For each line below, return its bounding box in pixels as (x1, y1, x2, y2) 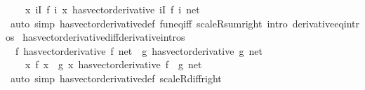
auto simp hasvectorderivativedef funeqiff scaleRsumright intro (10, 15, 288, 30)
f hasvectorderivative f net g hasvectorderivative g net (15, 43, 263, 58)
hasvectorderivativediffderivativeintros (22, 30, 185, 44)
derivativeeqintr (292, 15, 359, 30)
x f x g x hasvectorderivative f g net (25, 57, 202, 72)
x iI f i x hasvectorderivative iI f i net (25, 2, 200, 16)
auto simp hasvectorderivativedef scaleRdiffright (10, 70, 222, 85)
